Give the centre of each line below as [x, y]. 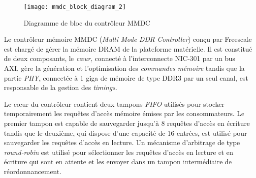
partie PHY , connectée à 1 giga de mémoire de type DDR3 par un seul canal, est [126, 77]
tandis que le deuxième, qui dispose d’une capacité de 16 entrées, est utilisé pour [126, 133]
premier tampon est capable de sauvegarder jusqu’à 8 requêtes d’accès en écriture [127, 123]
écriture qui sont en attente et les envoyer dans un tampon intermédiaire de [118, 162]
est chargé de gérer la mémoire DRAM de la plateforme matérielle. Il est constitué [128, 48]
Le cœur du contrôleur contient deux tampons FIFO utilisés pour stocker [114, 104]
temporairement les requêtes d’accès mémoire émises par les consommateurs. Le [124, 113]
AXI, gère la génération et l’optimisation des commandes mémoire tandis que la [124, 68]
